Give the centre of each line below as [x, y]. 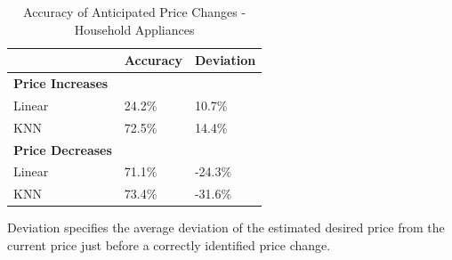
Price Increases [61, 83]
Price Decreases [63, 149]
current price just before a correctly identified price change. [169, 244]
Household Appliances [134, 29]
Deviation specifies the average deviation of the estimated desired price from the [226, 227]
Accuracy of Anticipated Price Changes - [135, 12]
